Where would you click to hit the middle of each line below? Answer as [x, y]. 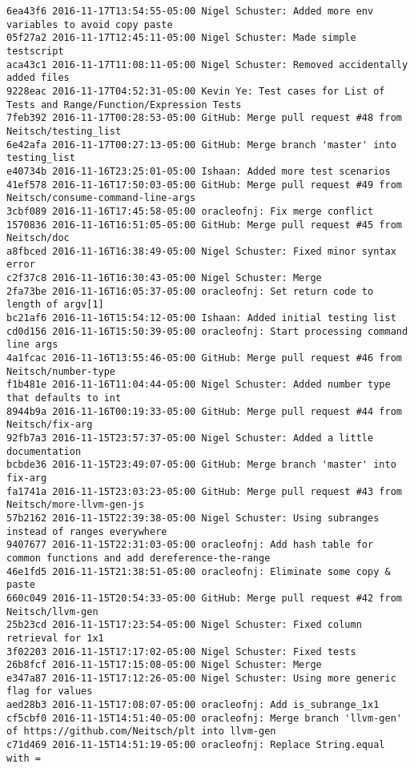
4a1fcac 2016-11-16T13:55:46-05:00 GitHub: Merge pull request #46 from [204, 358]
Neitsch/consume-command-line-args [101, 198]
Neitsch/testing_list [64, 131]
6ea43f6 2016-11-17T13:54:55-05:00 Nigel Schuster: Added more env [190, 11]
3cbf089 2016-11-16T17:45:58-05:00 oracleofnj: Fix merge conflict [190, 211]
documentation [44, 451]
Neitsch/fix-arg [50, 425]
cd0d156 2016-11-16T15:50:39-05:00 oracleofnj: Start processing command [207, 331]
